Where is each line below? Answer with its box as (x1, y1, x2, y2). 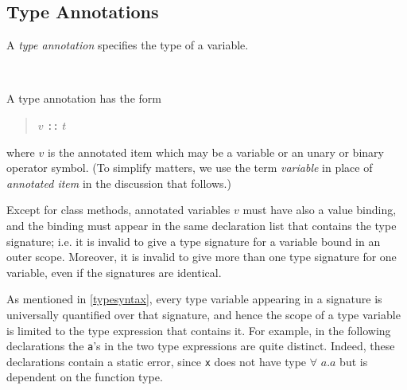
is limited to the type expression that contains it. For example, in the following (6, 322, 391, 338)
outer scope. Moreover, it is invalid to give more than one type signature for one (6, 248, 397, 265)
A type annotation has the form (6, 90, 161, 107)
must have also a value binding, (242, 201, 397, 218)
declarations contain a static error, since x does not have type (6, 353, 307, 369)
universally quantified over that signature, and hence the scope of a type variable (6, 306, 401, 322)
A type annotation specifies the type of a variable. (6, 37, 249, 53)
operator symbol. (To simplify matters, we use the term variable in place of (6, 159, 373, 176)
